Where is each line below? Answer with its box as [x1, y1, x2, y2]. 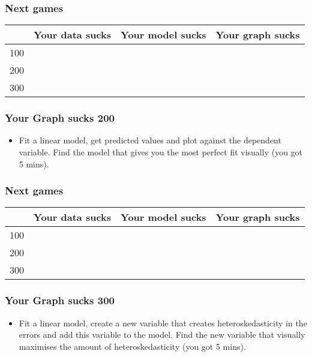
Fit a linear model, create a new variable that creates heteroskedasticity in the [19, 316, 307, 329]
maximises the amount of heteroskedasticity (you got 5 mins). [19, 340, 246, 352]
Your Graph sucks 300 [5, 293, 115, 308]
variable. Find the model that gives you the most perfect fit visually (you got [19, 146, 303, 158]
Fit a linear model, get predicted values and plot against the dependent [19, 134, 281, 146]
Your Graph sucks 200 [5, 110, 115, 125]
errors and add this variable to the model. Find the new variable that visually [19, 328, 305, 341]
